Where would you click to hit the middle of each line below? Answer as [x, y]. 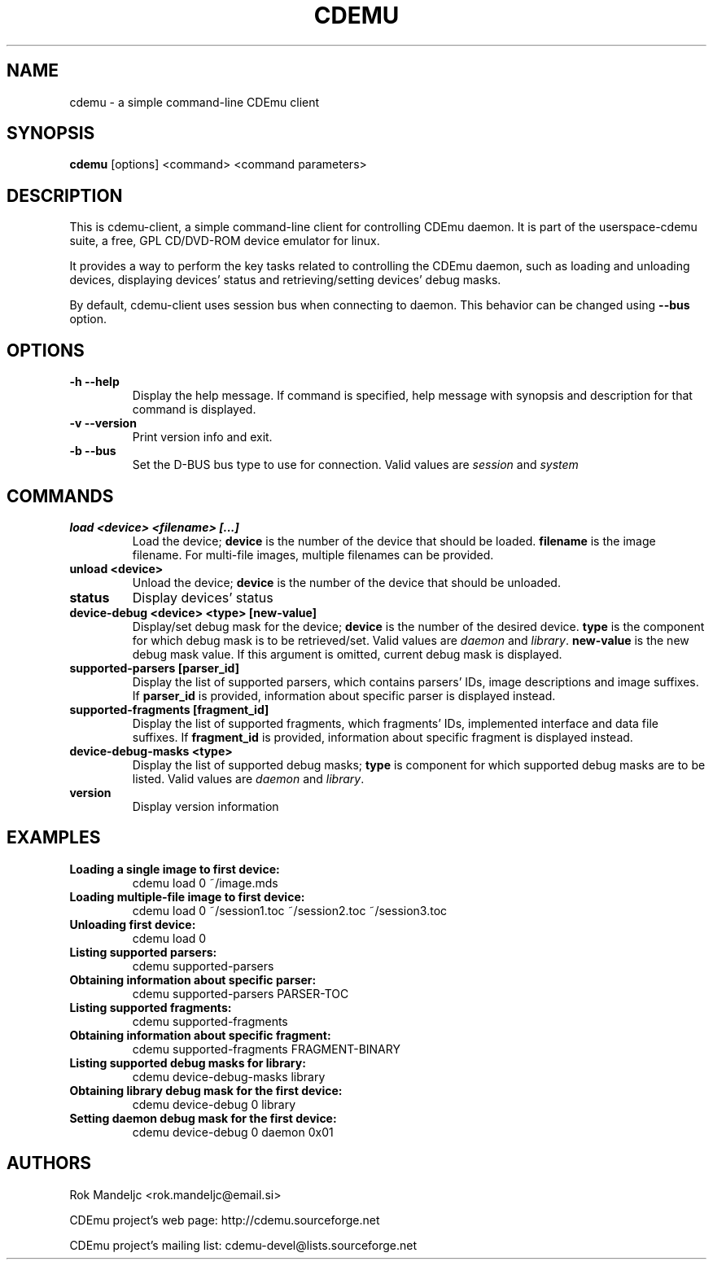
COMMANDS [60, 496]
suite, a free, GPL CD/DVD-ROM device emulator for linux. [225, 241]
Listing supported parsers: [143, 952]
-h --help [94, 382]
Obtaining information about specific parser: [193, 979]
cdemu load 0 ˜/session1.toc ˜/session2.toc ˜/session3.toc [290, 910]
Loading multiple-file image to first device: [187, 896]
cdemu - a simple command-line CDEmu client [195, 102]
